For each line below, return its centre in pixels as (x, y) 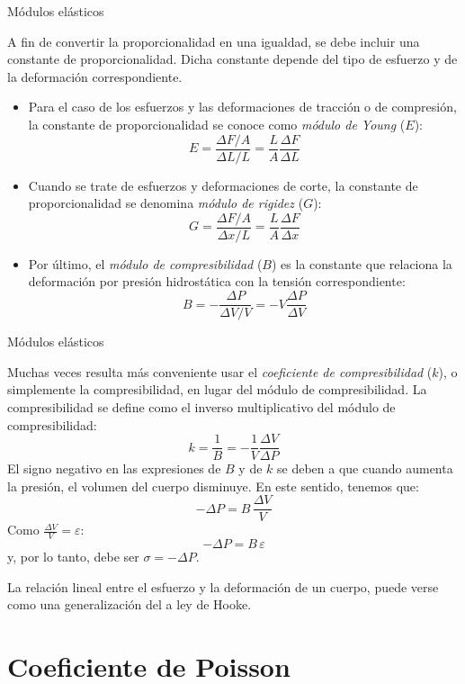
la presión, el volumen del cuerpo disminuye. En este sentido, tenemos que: (213, 486)
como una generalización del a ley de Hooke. (130, 604)
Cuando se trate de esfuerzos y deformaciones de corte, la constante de (223, 185)
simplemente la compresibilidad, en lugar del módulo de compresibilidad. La (217, 389)
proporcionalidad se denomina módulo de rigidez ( (166, 203)
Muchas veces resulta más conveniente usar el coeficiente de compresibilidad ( (220, 371)
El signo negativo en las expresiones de (114, 468)
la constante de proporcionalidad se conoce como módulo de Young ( (217, 124)
